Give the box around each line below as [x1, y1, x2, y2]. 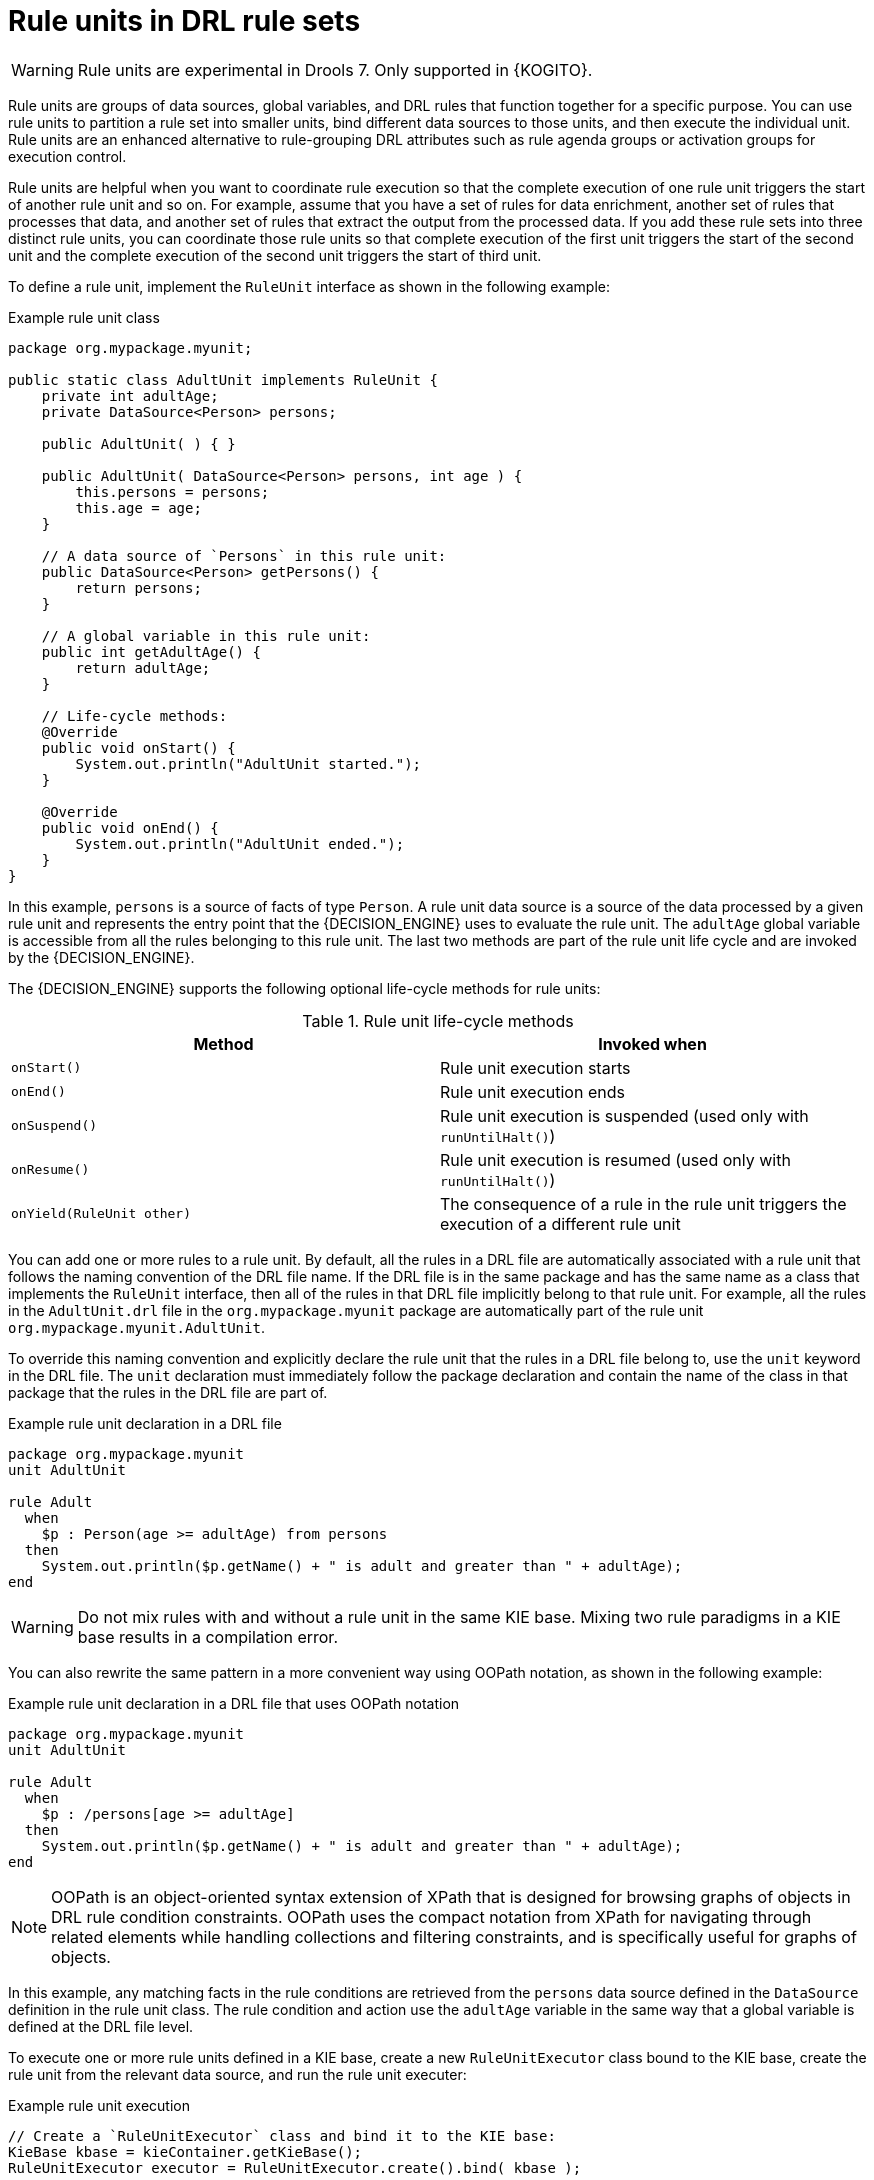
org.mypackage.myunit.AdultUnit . [8, 1318, 265, 1336]
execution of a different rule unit [440, 1213, 681, 1234]
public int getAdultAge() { [41, 643, 261, 660]
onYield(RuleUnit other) [11, 1206, 192, 1222]
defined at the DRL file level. [8, 2017, 194, 2035]
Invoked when [598, 1033, 707, 1054]
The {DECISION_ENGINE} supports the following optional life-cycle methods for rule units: [8, 979, 601, 997]
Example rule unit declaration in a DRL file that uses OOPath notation [8, 1694, 460, 1712]
